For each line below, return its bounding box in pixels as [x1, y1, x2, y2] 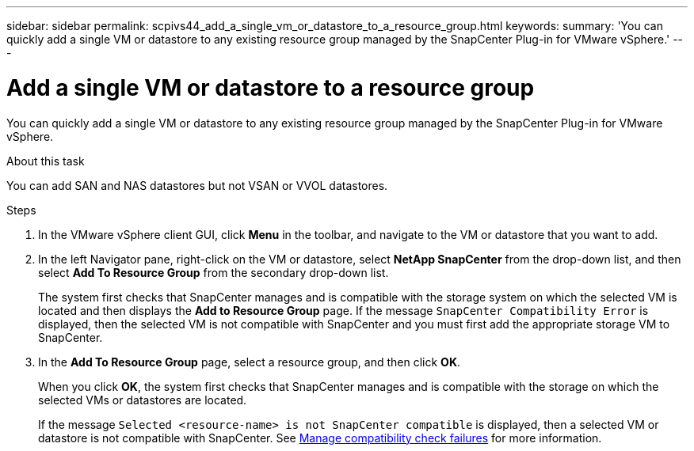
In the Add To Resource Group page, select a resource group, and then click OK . [38, 354, 460, 369]
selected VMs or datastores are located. [38, 392, 247, 407]
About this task [6, 153, 85, 168]
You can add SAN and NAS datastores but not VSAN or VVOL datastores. [6, 178, 388, 192]
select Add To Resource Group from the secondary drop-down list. [38, 265, 389, 279]
